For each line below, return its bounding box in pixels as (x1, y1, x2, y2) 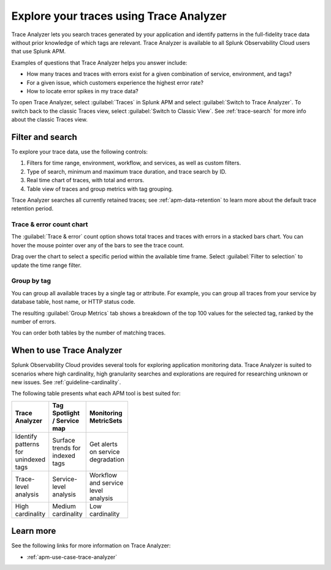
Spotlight (52, 409, 80, 417)
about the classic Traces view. (11, 116, 88, 123)
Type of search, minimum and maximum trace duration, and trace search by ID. (26, 168, 227, 175)
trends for (52, 444, 81, 452)
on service (89, 447, 120, 456)
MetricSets (89, 416, 123, 425)
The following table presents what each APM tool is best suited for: (11, 390, 181, 397)
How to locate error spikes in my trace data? (26, 87, 139, 94)
